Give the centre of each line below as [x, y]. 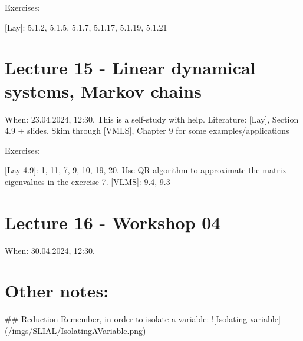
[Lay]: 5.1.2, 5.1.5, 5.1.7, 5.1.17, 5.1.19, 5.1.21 [86, 27]
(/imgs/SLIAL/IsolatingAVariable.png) [75, 330]
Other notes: [57, 291]
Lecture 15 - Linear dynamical [130, 67]
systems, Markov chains [103, 90]
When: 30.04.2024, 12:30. [50, 250]
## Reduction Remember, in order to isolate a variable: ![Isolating [126, 319]
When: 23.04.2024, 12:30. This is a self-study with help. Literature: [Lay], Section [152, 119]
